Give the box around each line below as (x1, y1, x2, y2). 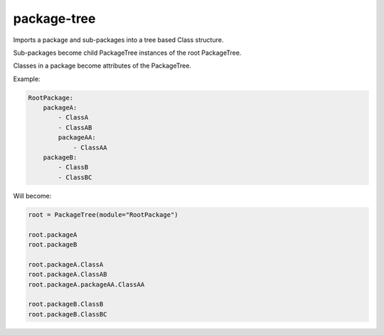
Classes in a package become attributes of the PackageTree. (13, 61, 192, 70)
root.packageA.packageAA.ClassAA (28, 280, 145, 288)
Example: (13, 75, 41, 83)
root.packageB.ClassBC (28, 310, 107, 318)
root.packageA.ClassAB (28, 270, 107, 279)
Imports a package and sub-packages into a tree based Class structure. (13, 36, 224, 44)
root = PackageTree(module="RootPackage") (28, 211, 178, 218)
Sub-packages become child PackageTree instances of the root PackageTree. (13, 48, 242, 57)
